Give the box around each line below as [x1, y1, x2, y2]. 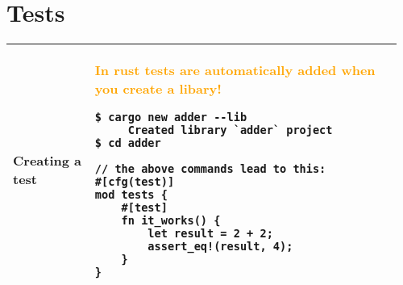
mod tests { [94, 188, 168, 202]
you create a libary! [94, 79, 222, 98]
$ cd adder [94, 136, 161, 150]
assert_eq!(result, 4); [147, 240, 293, 254]
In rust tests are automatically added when [94, 61, 376, 80]
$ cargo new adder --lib [94, 111, 247, 124]
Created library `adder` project [127, 124, 333, 137]
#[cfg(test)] [94, 175, 175, 189]
